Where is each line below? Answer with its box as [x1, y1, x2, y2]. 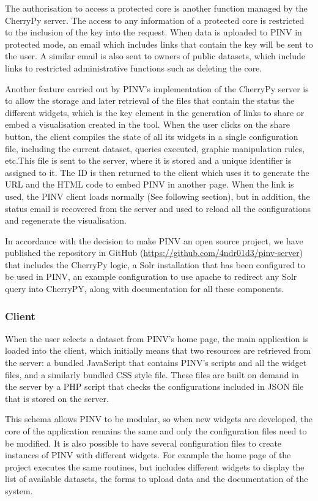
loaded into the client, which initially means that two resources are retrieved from [5, 344, 311, 357]
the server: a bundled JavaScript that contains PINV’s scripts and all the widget [5, 356, 307, 369]
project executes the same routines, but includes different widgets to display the [5, 460, 305, 473]
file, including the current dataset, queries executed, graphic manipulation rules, [5, 142, 305, 155]
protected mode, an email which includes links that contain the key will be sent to [5, 37, 313, 50]
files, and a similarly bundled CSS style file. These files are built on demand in [5, 368, 299, 381]
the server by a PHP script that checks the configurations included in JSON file [5, 380, 304, 393]
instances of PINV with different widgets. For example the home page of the [5, 448, 291, 461]
